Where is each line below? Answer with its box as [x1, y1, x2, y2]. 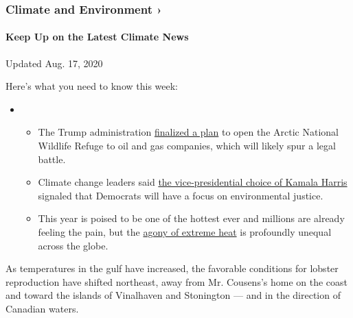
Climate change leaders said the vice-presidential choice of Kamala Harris [38, 175, 348, 189]
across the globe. [38, 238, 109, 252]
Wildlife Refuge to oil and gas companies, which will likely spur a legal [38, 138, 336, 153]
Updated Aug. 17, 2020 [5, 56, 103, 70]
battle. [38, 151, 66, 166]
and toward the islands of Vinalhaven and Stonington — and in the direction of [5, 288, 341, 302]
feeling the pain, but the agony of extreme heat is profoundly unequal [38, 224, 332, 238]
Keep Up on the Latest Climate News [5, 29, 189, 44]
